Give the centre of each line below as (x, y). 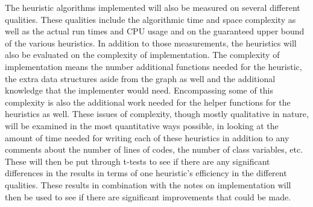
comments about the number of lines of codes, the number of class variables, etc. (154, 149)
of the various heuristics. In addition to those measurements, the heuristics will (151, 43)
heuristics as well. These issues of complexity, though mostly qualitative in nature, (157, 114)
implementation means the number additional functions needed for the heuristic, (153, 66)
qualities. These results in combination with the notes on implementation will (148, 184)
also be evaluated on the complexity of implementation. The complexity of (142, 55)
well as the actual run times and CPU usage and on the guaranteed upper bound (155, 31)
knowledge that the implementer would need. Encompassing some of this (139, 90)
